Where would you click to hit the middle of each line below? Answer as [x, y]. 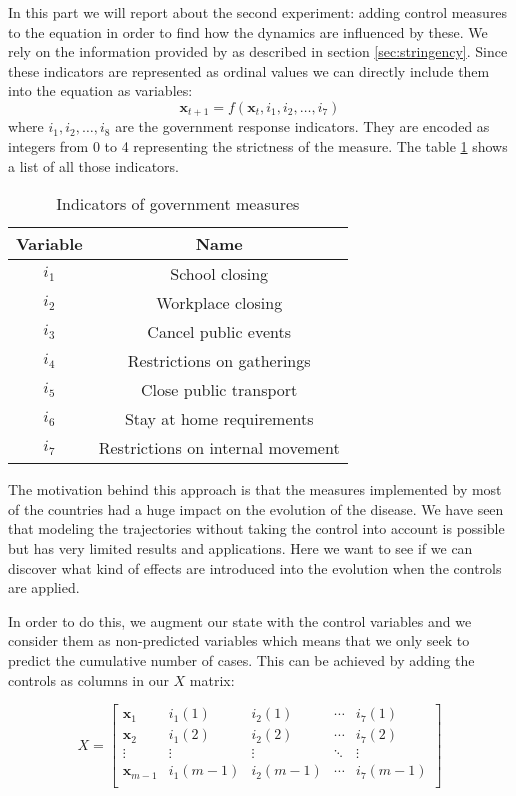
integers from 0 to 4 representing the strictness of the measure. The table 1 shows [258, 146]
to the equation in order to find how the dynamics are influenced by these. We [248, 31]
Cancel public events [219, 332]
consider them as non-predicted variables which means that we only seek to [239, 640]
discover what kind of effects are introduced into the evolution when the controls [255, 567]
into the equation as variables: [100, 90]
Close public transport [219, 390]
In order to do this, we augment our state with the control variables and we [240, 620]
